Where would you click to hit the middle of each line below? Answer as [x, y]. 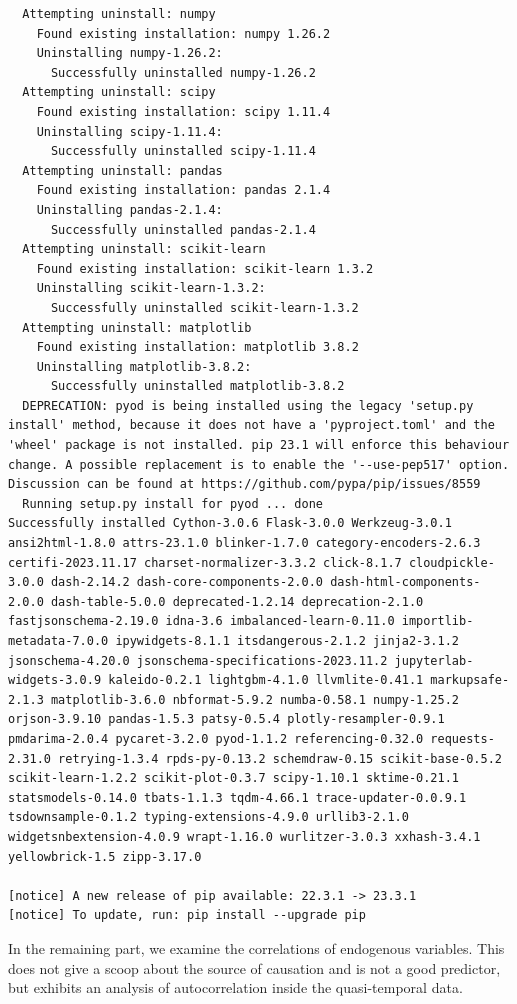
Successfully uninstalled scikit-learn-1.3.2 [204, 307]
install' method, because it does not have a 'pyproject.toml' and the [251, 425]
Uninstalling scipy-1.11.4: [129, 131]
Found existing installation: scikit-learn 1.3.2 [205, 268]
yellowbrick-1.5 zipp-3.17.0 [105, 856]
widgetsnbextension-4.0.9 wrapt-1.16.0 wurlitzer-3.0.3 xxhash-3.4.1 [244, 836]
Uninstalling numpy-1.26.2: [129, 53]
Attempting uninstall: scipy [119, 92]
